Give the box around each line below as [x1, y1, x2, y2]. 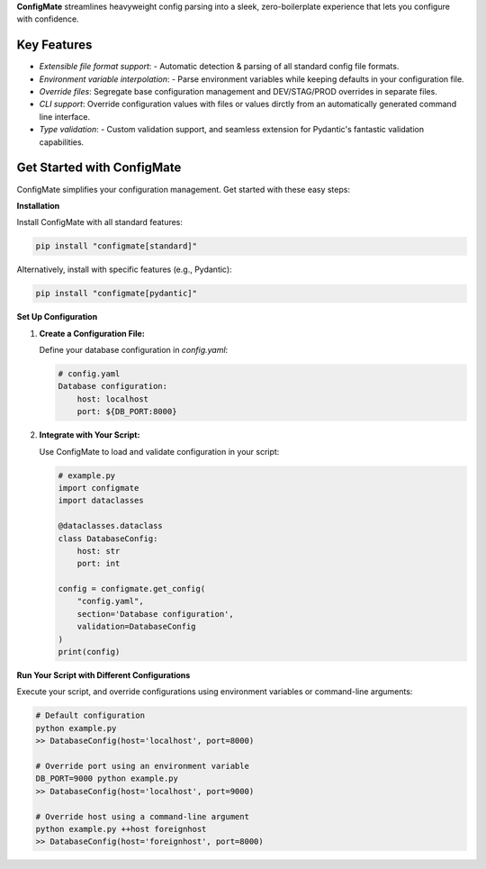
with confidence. [16, 14, 80, 24]
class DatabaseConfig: [58, 533, 158, 544]
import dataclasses [58, 495, 144, 506]
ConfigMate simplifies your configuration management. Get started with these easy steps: [16, 184, 351, 195]
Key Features [16, 37, 93, 53]
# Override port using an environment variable [35, 761, 249, 771]
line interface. [39, 111, 90, 122]
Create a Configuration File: [39, 328, 146, 339]
